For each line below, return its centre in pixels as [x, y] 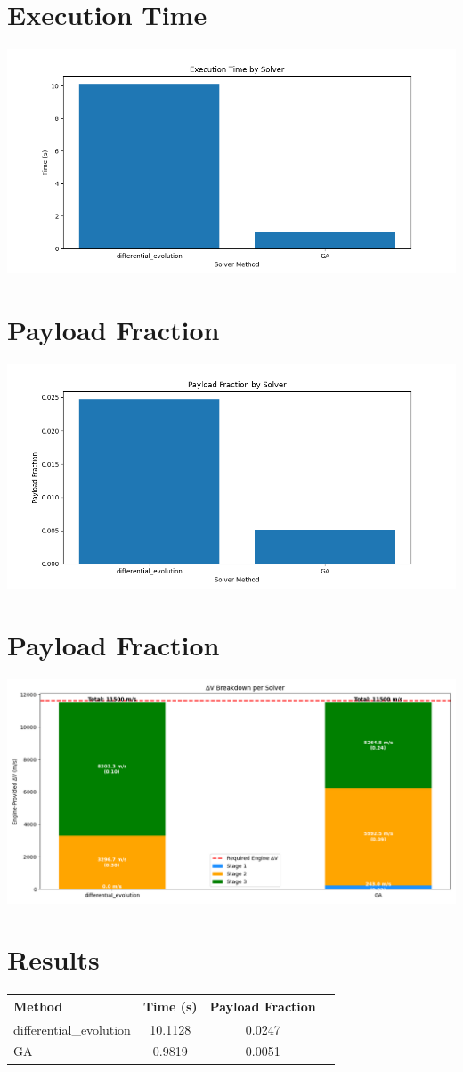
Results [53, 959]
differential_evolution [72, 1029]
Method [38, 1006]
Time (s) [170, 1006]
